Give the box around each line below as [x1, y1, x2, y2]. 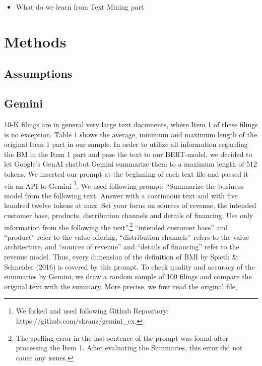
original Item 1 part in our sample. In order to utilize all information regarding [4, 139, 248, 149]
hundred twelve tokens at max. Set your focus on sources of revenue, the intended [4, 200, 256, 211]
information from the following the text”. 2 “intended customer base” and [4, 220, 228, 232]
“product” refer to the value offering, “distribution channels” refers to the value [4, 231, 249, 242]
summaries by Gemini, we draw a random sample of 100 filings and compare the [4, 271, 252, 282]
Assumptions [4, 66, 73, 81]
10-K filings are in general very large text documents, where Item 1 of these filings [4, 119, 258, 129]
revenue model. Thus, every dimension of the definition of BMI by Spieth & [4, 251, 238, 262]
